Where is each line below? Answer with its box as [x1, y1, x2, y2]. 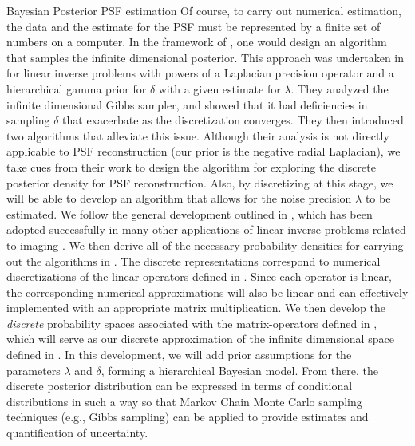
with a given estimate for [158, 80, 281, 97]
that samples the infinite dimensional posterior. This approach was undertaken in [6, 49, 405, 65]
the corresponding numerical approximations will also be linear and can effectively [6, 283, 409, 300]
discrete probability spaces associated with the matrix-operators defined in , [6, 314, 377, 331]
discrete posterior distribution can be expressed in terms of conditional [6, 377, 353, 394]
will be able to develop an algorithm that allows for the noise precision [6, 190, 352, 207]
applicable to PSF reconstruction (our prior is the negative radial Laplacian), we [6, 143, 401, 160]
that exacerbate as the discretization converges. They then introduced [62, 112, 404, 128]
